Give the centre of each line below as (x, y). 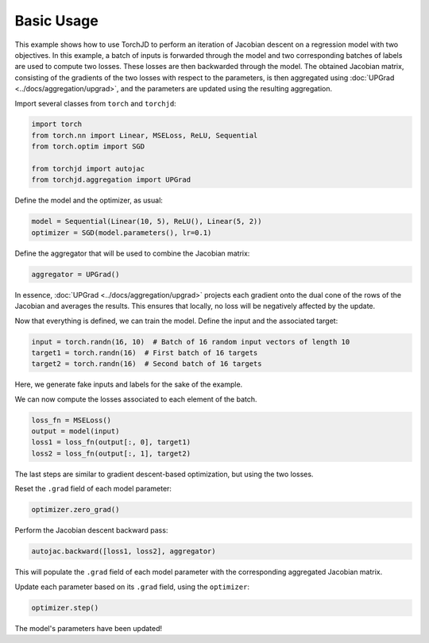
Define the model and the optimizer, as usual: (89, 200)
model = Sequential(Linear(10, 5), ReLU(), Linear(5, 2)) (147, 221)
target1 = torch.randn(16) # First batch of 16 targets (145, 352)
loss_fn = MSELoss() (71, 420)
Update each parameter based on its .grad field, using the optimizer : (132, 587)
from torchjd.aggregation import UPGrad (111, 180)
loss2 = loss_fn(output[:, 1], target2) (111, 453)
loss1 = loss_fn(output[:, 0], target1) (111, 442)
